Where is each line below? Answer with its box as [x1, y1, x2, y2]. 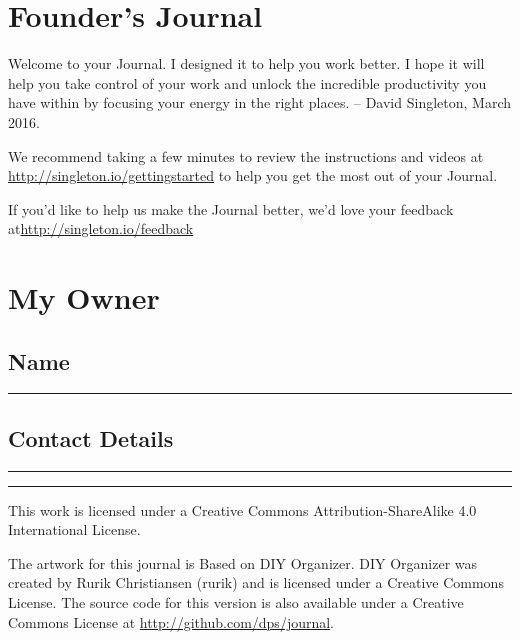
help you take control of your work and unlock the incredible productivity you [8, 72, 487, 93]
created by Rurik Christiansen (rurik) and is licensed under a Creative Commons [8, 572, 504, 593]
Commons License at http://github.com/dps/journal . [8, 611, 335, 632]
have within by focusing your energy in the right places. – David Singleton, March [8, 92, 511, 113]
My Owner [8, 277, 160, 318]
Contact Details [8, 422, 174, 453]
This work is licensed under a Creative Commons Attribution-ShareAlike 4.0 [8, 499, 477, 520]
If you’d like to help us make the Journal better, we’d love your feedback [8, 198, 454, 219]
